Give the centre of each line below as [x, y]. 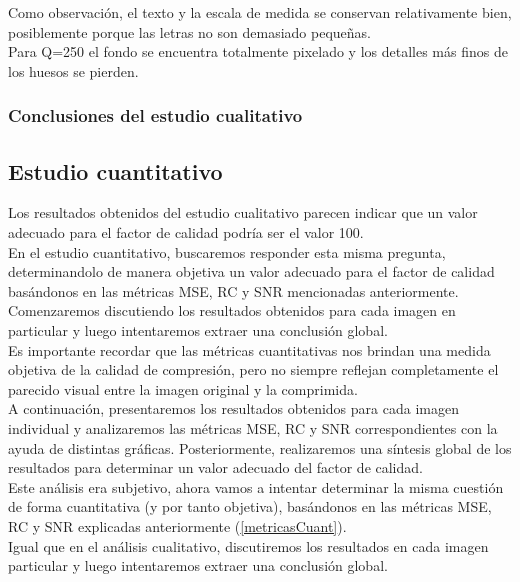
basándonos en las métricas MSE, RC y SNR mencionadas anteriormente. [233, 290]
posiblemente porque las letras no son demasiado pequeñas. [189, 31]
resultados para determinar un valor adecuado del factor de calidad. [215, 467]
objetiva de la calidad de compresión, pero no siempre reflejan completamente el [253, 369]
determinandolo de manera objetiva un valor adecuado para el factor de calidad [251, 271]
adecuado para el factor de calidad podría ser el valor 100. [186, 232]
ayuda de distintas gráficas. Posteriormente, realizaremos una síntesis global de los [260, 447]
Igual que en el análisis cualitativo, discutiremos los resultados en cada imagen [248, 545]
